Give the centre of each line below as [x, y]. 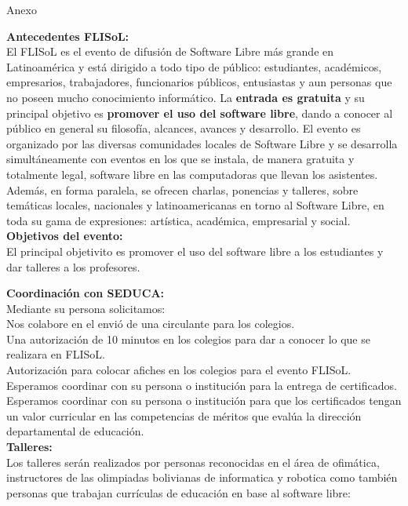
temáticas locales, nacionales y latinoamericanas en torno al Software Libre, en [195, 205]
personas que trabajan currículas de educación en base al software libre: [178, 492]
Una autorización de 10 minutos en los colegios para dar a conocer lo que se [188, 339]
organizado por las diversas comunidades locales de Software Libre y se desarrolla [202, 143]
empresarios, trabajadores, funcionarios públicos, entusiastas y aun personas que [199, 82]
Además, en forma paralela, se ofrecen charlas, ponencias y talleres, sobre [182, 189]
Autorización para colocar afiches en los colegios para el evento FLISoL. [179, 370]
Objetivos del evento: [65, 236]
